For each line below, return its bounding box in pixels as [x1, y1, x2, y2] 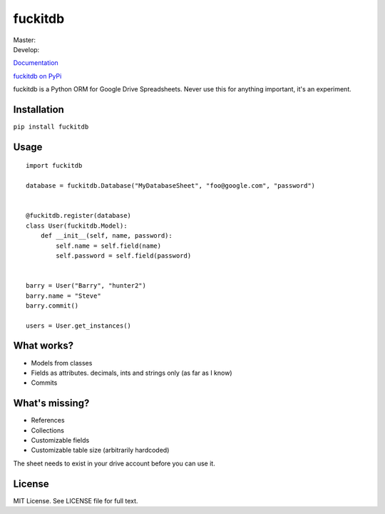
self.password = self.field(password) [56, 251, 192, 260]
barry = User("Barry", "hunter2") [26, 282, 146, 290]
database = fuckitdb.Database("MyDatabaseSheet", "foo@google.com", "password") [26, 182, 316, 190]
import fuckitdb [26, 161, 83, 170]
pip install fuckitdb [13, 123, 89, 131]
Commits [31, 378, 58, 387]
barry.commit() [26, 301, 79, 310]
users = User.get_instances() [26, 321, 132, 330]
